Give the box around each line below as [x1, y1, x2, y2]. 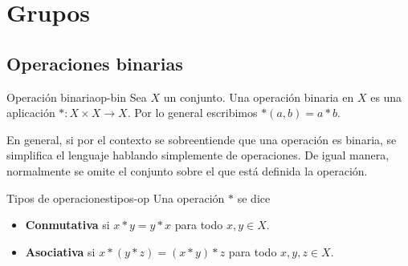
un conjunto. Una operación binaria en [163, 88, 354, 105]
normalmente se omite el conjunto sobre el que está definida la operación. [6, 162, 368, 179]
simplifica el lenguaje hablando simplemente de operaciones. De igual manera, [6, 147, 390, 163]
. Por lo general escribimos [127, 104, 258, 121]
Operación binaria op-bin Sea [6, 88, 147, 105]
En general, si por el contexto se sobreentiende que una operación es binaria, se [6, 131, 397, 147]
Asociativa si [25, 243, 96, 260]
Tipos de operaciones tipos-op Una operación [6, 189, 225, 206]
